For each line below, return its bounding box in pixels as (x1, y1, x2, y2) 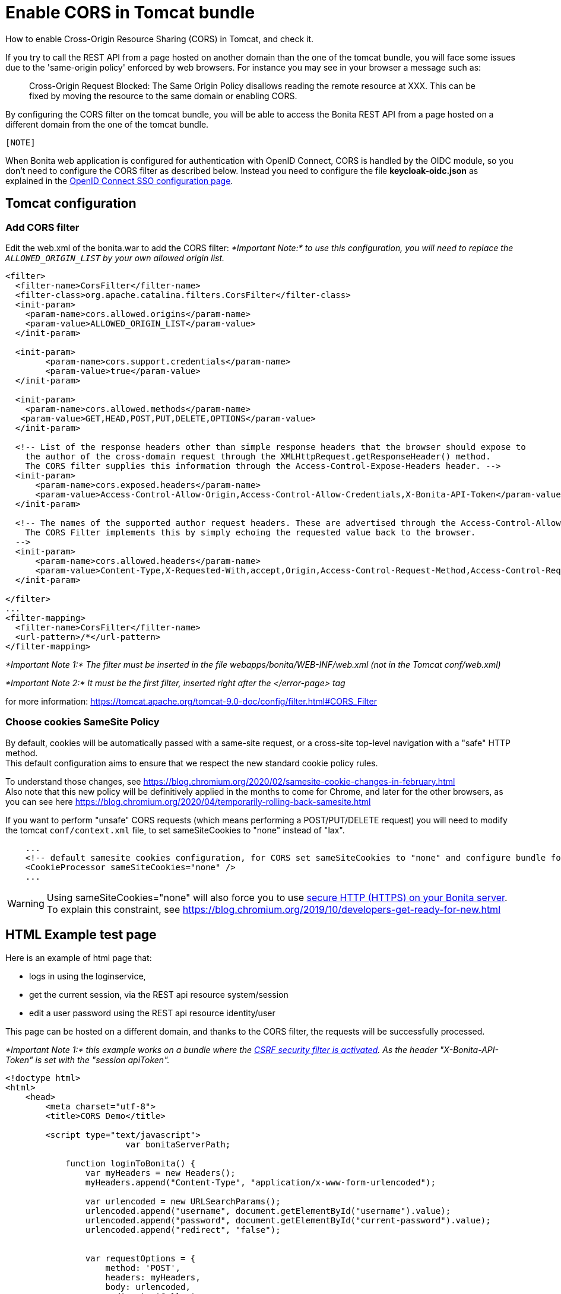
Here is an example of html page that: (5, 952, 152, 963)
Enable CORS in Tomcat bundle (5, 2, 255, 23)
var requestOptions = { (85, 1253, 196, 1263)
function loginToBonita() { (65, 1158, 196, 1168)
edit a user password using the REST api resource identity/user (29, 1007, 275, 1018)
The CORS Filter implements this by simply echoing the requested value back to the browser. (25, 527, 476, 537)
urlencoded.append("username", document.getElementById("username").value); (85, 1206, 451, 1216)
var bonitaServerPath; (125, 1139, 231, 1149)
